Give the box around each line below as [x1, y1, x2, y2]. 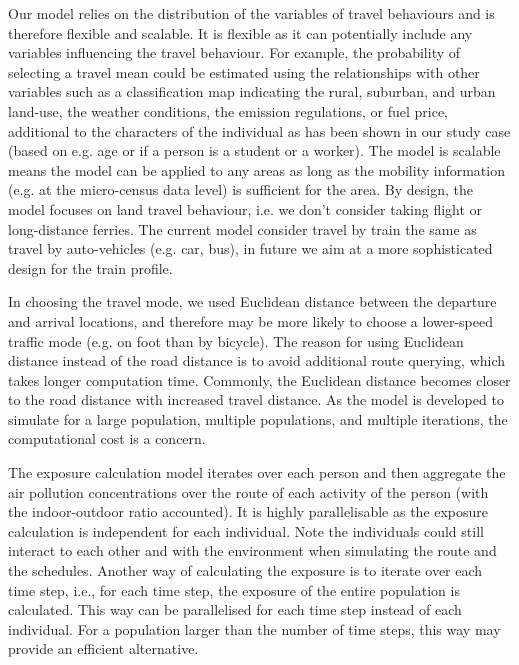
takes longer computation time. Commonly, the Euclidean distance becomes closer [8, 369, 511, 390]
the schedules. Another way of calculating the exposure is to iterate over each [8, 560, 483, 581]
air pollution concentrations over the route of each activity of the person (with [8, 481, 489, 502]
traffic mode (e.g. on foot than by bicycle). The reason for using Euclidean [8, 330, 464, 351]
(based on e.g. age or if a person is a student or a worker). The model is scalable [8, 140, 501, 161]
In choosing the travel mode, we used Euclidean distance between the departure [8, 291, 497, 312]
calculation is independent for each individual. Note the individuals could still [8, 520, 484, 541]
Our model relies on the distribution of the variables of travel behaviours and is [8, 3, 495, 23]
